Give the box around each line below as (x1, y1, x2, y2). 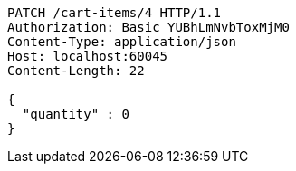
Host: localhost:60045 (7, 49, 168, 63)
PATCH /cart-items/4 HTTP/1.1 (7, 5, 222, 20)
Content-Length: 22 (7, 63, 145, 78)
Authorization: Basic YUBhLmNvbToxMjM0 (7, 20, 290, 34)
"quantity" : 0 (22, 107, 129, 121)
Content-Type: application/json (7, 34, 236, 49)
